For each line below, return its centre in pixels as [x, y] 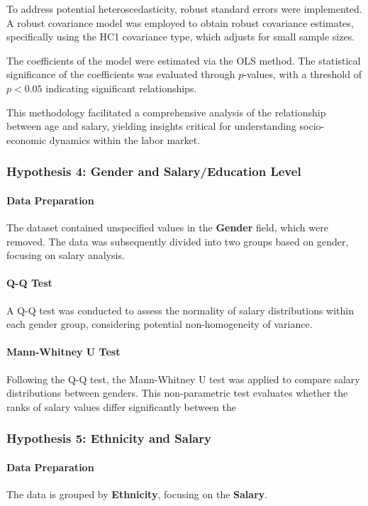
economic [26, 139]
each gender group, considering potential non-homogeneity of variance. [160, 324]
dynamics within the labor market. [125, 139]
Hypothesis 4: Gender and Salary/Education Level [154, 171]
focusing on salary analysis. [66, 255]
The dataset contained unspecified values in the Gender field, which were [167, 227]
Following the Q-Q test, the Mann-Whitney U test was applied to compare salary [183, 379]
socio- [312, 126]
